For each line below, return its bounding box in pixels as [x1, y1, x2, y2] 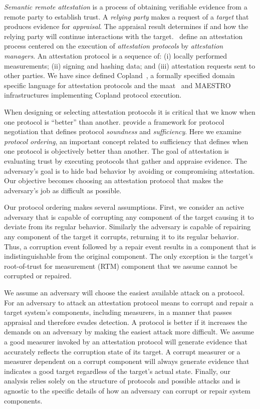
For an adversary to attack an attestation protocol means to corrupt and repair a [4, 297, 253, 307]
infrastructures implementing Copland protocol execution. [4, 90, 182, 100]
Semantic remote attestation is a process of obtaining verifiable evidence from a [4, 2, 247, 12]
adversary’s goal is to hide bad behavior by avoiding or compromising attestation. [4, 165, 255, 176]
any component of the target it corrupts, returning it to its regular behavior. [4, 231, 239, 242]
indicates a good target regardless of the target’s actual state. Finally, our [4, 365, 230, 376]
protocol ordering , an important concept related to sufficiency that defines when [4, 136, 248, 146]
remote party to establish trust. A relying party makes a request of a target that [4, 11, 249, 22]
